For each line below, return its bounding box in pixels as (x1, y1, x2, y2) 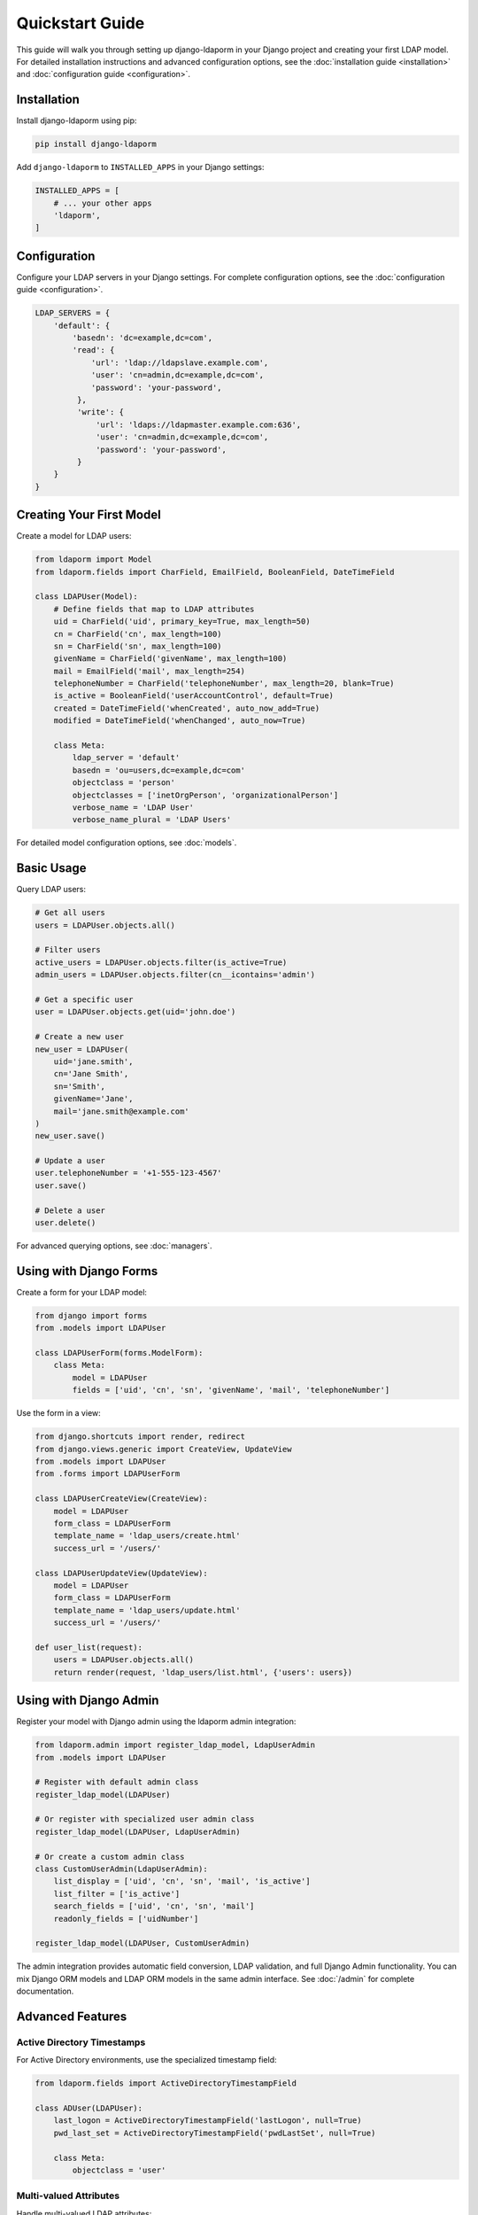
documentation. (16, 1986, 74, 1997)
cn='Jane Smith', (53, 1069, 129, 1079)
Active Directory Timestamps (16, 2036, 146, 2048)
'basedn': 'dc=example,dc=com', (72, 333, 212, 343)
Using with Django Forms (16, 1263, 158, 1278)
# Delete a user (35, 1205, 106, 1216)
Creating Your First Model (16, 508, 161, 523)
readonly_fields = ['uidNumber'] (53, 1914, 199, 1924)
